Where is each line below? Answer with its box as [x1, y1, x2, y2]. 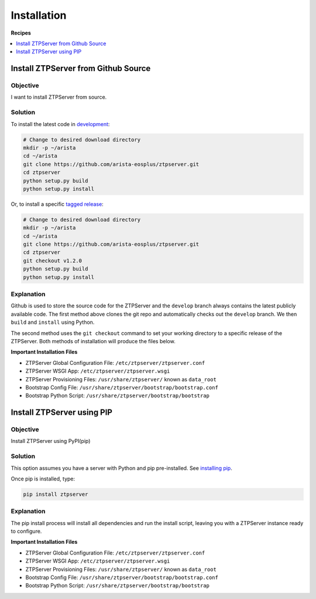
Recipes [11, 29, 32, 36]
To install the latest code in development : [11, 120, 110, 127]
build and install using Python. [11, 319, 95, 326]
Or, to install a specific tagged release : [11, 200, 104, 208]
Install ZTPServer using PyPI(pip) [11, 438, 91, 445]
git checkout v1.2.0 [23, 257, 82, 264]
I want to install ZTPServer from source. [11, 94, 107, 101]
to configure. [11, 528, 42, 535]
